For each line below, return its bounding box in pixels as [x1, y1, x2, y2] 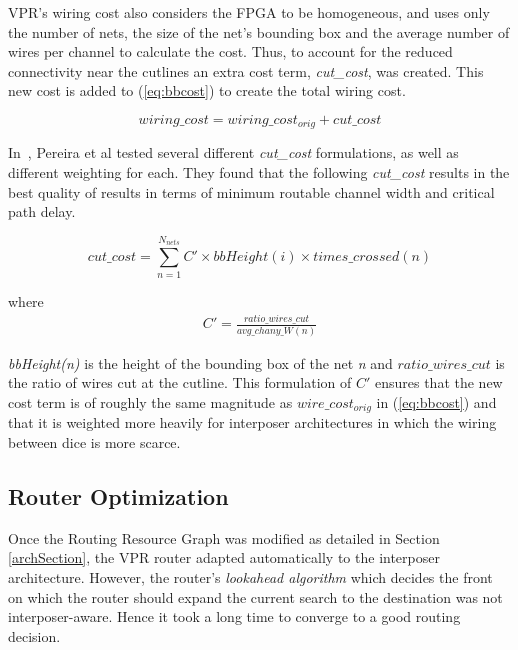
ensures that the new [374, 372, 503, 393]
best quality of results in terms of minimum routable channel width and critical [8, 181, 495, 202]
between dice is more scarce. [8, 432, 181, 453]
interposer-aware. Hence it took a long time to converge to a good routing [8, 606, 461, 627]
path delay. [8, 201, 76, 222]
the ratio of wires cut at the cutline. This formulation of [8, 372, 352, 393]
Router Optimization [8, 481, 229, 512]
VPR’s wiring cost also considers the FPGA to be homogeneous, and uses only [8, 2, 490, 22]
